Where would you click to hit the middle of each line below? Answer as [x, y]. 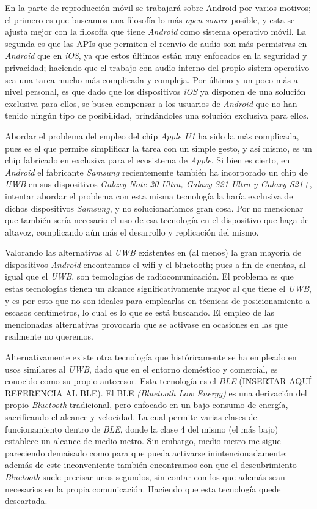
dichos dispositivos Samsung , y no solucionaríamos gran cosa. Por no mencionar [154, 208]
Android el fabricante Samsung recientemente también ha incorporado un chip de [156, 172]
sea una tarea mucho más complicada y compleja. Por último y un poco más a [151, 79]
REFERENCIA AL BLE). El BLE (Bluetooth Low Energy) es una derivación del [156, 392]
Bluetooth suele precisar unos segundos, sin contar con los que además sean [145, 476]
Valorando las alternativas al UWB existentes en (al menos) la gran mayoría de [153, 252]
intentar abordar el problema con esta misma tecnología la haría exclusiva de [149, 195]
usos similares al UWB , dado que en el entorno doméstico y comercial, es [141, 369]
